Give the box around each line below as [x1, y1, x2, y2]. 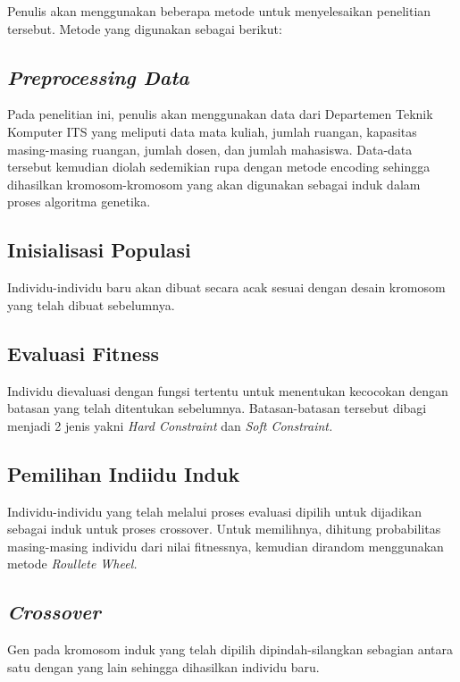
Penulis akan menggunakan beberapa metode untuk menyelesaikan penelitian [7, 2, 431, 20]
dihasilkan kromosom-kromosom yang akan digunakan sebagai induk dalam [7, 174, 421, 193]
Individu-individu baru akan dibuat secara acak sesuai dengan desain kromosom [7, 278, 446, 297]
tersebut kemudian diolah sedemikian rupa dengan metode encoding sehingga [7, 157, 431, 176]
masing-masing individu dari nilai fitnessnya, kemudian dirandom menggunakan [7, 536, 444, 555]
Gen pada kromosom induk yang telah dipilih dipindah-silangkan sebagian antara [7, 640, 454, 659]
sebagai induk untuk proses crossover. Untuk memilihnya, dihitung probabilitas [7, 519, 441, 538]
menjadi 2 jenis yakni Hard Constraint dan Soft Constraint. [7, 416, 333, 434]
